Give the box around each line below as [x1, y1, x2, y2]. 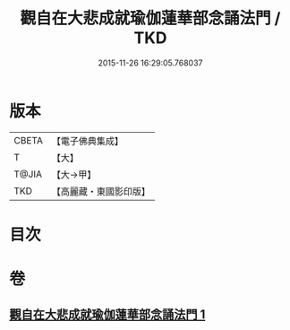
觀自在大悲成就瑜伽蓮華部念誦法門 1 [9, 307, 206, 323]
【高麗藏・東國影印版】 [51, 185, 150, 197]
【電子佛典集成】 [51, 135, 124, 147]
